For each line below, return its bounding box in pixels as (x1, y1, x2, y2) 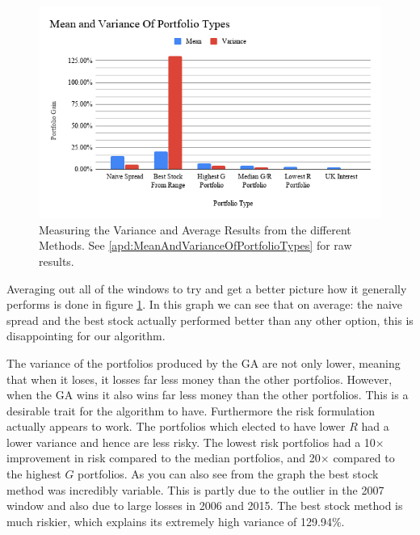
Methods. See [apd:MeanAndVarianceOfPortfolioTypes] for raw (39, 237, 352, 254)
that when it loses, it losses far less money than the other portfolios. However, (6, 370, 393, 387)
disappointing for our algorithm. (6, 327, 166, 344)
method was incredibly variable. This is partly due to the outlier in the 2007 (6, 481, 384, 498)
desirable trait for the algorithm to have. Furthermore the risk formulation (6, 402, 376, 419)
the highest (6, 465, 61, 482)
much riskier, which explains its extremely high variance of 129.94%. (6, 512, 345, 529)
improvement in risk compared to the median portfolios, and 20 (6, 449, 321, 466)
